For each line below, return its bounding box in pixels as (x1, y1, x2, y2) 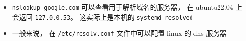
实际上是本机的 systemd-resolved (86, 11, 193, 21)
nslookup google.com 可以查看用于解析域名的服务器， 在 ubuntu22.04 (12, 2, 233, 12)
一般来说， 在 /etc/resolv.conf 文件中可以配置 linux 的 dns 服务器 (12, 28, 227, 38)
